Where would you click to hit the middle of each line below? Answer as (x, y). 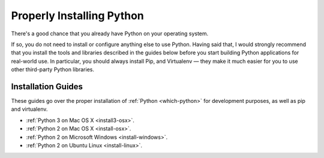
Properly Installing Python (77, 16)
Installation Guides (47, 86)
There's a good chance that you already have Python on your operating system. (110, 34)
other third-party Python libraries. (52, 69)
